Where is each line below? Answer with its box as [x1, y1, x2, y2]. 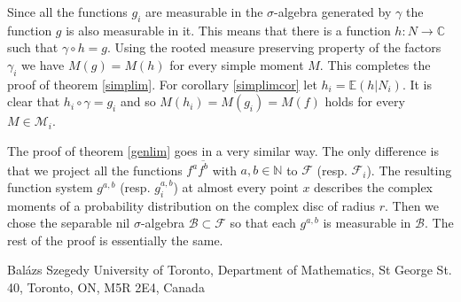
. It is [402, 74, 432, 93]
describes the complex [314, 177, 434, 196]
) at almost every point [173, 177, 299, 196]
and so [120, 92, 156, 111]
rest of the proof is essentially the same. [7, 230, 223, 249]
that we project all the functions [7, 160, 183, 179]
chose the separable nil [7, 213, 130, 232]
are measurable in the [145, 3, 263, 20]
